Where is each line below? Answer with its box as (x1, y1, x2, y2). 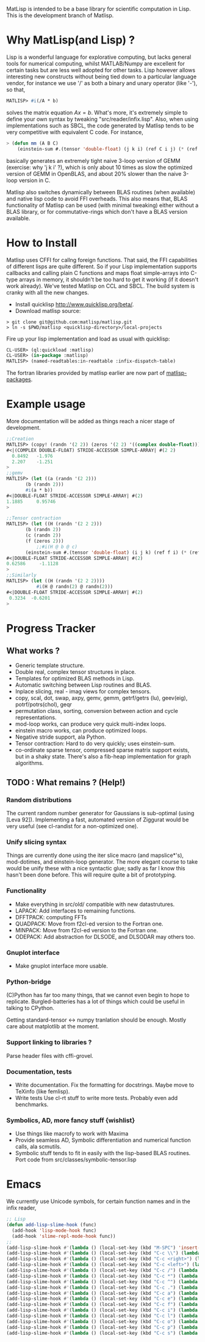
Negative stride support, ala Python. (15, 733, 106, 741)
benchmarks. (15, 1101, 49, 1108)
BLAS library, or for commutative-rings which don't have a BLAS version (6, 208, 188, 215)
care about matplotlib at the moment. (6, 1023, 99, 1030)
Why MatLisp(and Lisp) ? (6, 33, 135, 47)
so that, (6, 86, 26, 93)
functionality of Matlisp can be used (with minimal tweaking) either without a (6, 202, 199, 209)
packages (6, 376, 32, 383)
